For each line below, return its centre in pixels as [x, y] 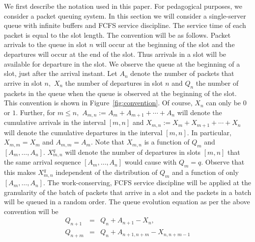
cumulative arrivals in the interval [55, 122]
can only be [224, 103]
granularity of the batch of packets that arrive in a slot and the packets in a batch [128, 192]
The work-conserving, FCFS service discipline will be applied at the [149, 182]
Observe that [225, 162]
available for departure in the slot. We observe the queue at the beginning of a [122, 63]
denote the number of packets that [182, 73]
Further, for [38, 112]
